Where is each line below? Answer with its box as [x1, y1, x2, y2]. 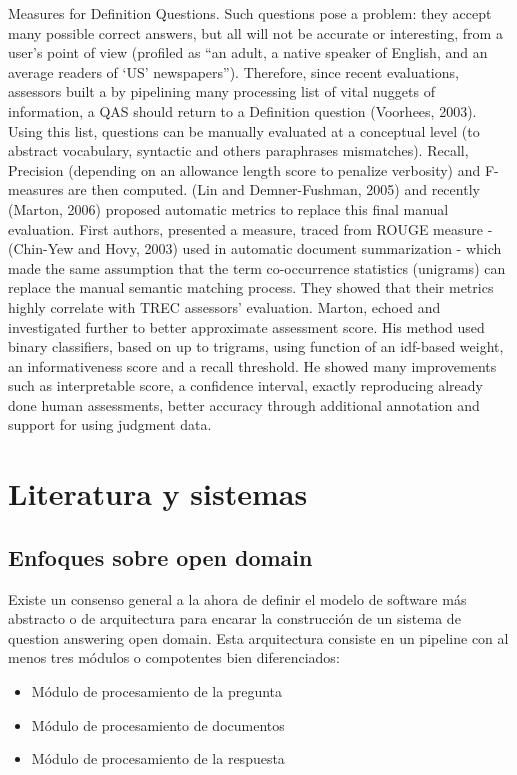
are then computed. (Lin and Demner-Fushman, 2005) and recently [68, 179, 480, 200]
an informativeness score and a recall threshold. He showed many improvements [8, 355, 497, 376]
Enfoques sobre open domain [8, 541, 313, 572]
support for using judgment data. [8, 414, 212, 435]
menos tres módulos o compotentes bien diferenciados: [8, 647, 340, 668]
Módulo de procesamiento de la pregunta [31, 681, 283, 702]
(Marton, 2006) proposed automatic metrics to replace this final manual [8, 198, 449, 219]
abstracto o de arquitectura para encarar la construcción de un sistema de [8, 608, 461, 629]
